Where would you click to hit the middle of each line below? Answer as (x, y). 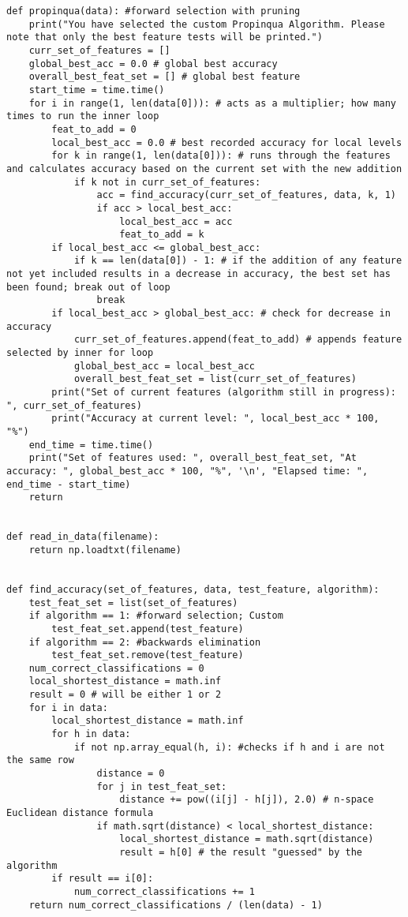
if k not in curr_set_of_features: (167, 182)
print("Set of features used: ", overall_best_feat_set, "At (193, 458)
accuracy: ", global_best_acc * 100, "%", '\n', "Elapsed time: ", (187, 471)
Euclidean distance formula (80, 813)
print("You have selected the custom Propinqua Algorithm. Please (207, 24)
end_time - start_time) (69, 484)
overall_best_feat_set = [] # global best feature (165, 77)
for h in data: (91, 734)
